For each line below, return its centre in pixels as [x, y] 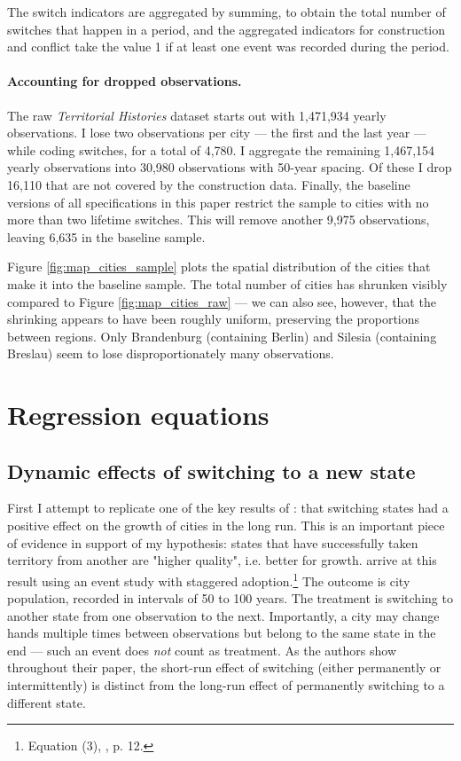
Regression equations [138, 415]
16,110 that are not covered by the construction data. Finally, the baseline [209, 184]
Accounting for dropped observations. [125, 81]
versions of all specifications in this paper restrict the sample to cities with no [218, 202]
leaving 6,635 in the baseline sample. [106, 236]
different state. [47, 702]
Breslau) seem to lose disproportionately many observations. [171, 353]
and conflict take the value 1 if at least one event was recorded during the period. [228, 47]
